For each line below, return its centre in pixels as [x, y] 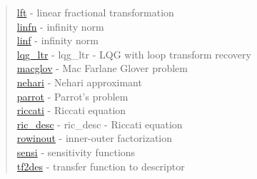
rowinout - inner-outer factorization [95, 138]
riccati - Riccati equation [71, 110]
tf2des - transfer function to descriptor [101, 166]
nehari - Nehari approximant [79, 82]
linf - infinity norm [57, 40]
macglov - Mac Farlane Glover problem [102, 68]
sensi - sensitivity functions [76, 152]
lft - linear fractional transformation [95, 12]
